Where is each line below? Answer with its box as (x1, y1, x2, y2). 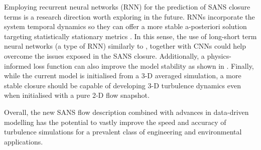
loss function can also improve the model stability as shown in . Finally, (33, 60, 254, 71)
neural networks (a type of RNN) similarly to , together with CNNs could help (4, 41, 246, 51)
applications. (4, 136, 43, 146)
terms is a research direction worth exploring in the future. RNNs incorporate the (4, 11, 255, 22)
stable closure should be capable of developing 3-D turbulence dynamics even (4, 80, 241, 90)
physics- (207, 50, 231, 61)
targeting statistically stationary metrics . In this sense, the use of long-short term (4, 31, 257, 41)
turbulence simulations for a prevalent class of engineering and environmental (4, 126, 242, 137)
